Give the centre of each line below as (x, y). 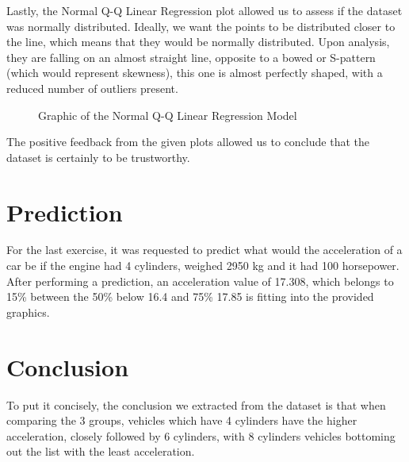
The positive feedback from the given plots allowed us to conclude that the (188, 142)
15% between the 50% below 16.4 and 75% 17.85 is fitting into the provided (190, 296)
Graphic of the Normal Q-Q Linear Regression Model (168, 115)
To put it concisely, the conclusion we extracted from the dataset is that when (196, 404)
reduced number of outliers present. (92, 88)
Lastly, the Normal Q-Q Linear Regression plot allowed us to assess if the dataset (204, 10)
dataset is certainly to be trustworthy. (98, 157)
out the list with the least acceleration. (101, 451)
